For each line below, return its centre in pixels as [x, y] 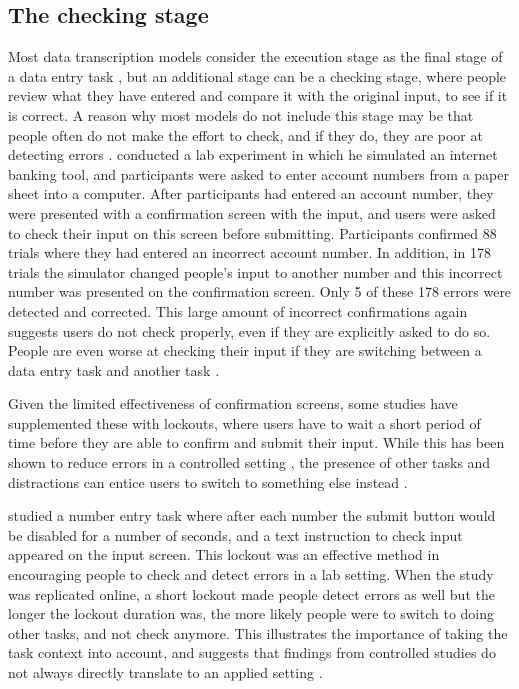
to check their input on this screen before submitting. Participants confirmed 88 [252, 232]
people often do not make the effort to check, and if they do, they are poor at [245, 134]
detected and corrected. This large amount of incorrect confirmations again [238, 310]
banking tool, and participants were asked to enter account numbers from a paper [258, 173]
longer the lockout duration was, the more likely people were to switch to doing [251, 613]
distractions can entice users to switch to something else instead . [208, 481]
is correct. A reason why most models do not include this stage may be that [241, 114]
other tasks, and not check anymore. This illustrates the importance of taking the [258, 632]
